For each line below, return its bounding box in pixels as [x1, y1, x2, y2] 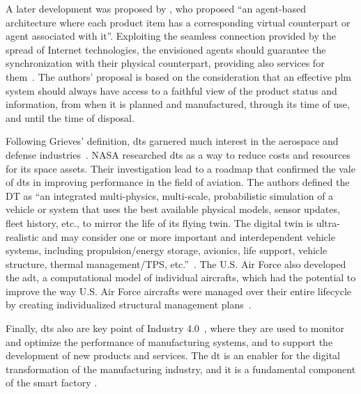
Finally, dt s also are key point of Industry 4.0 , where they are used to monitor [6, 321, 345, 336]
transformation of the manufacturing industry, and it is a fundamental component [6, 361, 356, 376]
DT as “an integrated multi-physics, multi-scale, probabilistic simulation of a [6, 188, 334, 203]
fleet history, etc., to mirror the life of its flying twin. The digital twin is [6, 215, 314, 230]
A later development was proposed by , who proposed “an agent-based [6, 1, 306, 15]
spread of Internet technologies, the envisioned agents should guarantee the [6, 42, 326, 56]
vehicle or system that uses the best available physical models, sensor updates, [6, 202, 340, 216]
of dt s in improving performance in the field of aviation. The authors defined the [6, 175, 350, 189]
